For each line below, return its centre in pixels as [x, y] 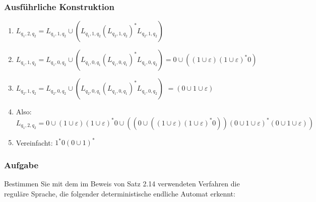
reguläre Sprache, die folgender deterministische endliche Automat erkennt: [120, 193]
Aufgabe [21, 164]
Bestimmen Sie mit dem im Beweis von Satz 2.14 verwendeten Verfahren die [122, 184]
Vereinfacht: [34, 142]
